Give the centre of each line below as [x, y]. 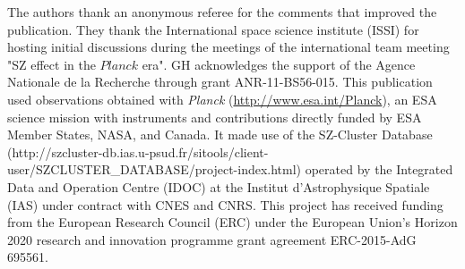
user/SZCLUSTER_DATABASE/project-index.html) [155, 169]
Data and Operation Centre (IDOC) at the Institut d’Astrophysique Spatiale [219, 186]
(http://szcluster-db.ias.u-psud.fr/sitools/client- [138, 151]
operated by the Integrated [379, 169]
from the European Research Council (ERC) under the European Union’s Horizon [232, 222]
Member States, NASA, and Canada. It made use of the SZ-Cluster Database [220, 134]
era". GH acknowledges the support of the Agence [279, 64]
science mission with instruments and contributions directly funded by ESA [215, 117]
